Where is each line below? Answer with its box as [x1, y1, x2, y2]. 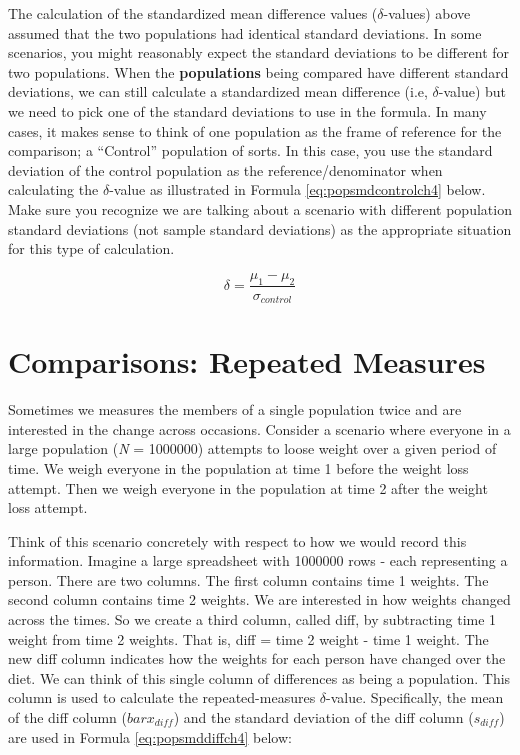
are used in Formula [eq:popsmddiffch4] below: [8, 726, 292, 747]
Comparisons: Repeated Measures [8, 341, 486, 382]
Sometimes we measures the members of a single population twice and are [8, 399, 462, 420]
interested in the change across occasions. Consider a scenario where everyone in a [8, 418, 511, 439]
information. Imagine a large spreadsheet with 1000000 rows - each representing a [8, 550, 508, 571]
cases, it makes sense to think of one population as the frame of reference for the [8, 120, 502, 141]
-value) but [438, 81, 507, 102]
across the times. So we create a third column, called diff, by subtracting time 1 [8, 609, 497, 630]
